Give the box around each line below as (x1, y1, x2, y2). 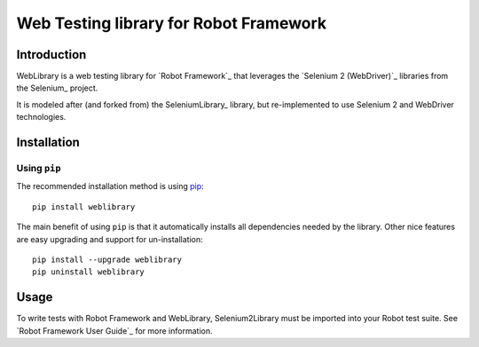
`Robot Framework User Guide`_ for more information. (16, 325, 213, 336)
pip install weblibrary (32, 201, 136, 212)
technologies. (16, 112, 67, 122)
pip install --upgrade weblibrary (32, 254, 182, 264)
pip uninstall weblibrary (32, 267, 145, 277)
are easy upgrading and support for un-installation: (16, 233, 203, 244)
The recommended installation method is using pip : (16, 181, 204, 192)
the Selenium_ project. (16, 83, 98, 93)
